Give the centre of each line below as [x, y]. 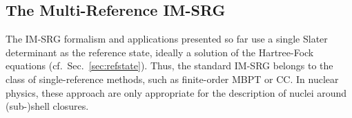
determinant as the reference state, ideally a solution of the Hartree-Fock [160, 52]
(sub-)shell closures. [47, 106]
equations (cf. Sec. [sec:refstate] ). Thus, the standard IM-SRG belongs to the [169, 66]
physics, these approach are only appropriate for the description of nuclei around [176, 92]
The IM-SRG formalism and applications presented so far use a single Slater [167, 39]
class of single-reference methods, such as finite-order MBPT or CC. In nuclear [172, 79]
